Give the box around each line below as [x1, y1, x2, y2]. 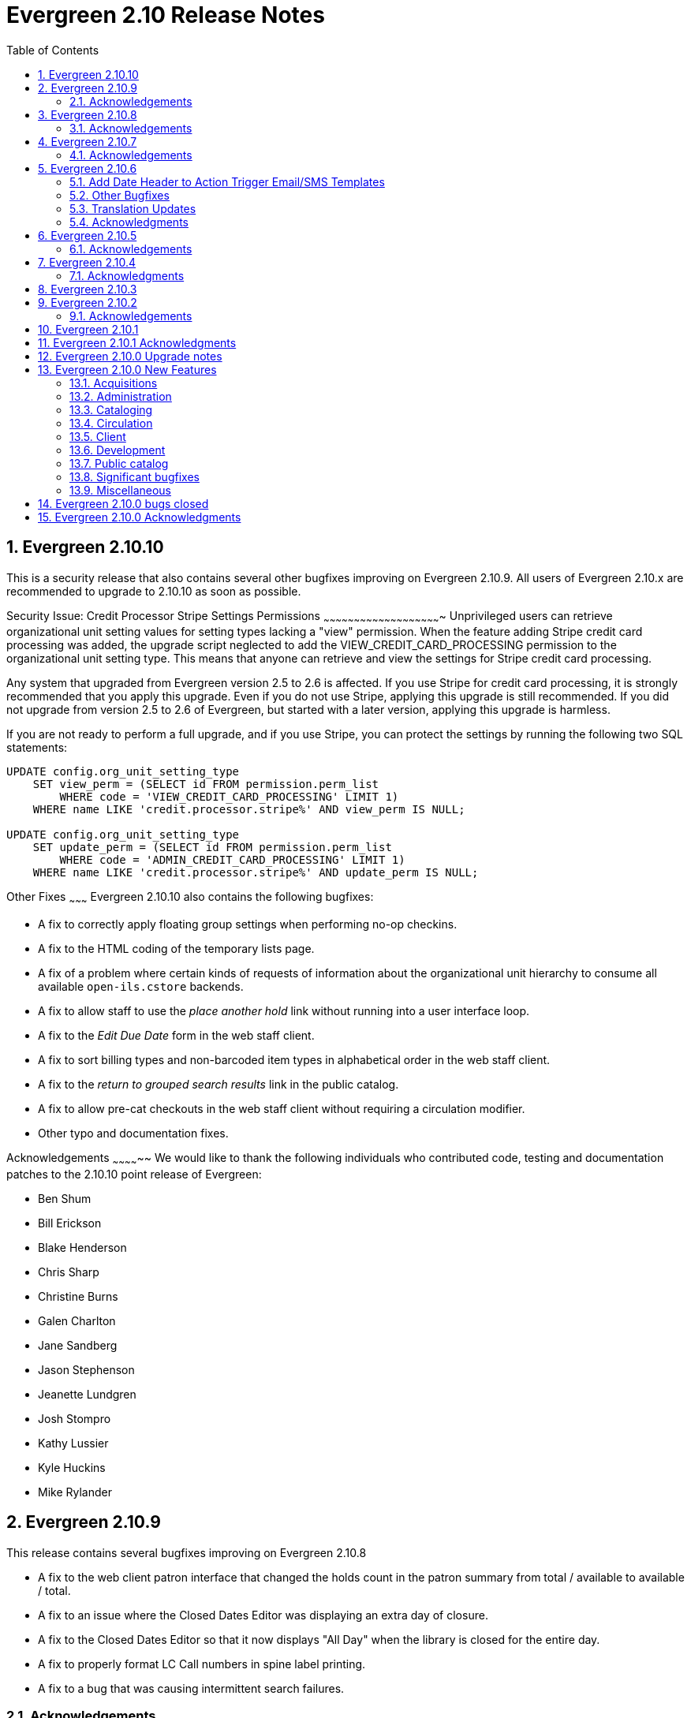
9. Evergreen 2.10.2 [38, 295, 137, 309]
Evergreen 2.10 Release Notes [6, 2, 325, 28]
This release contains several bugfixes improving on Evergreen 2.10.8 [6, 1545, 367, 1559]
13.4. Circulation [69, 416, 153, 430]
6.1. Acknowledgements [69, 241, 192, 256]
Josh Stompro [38, 1411, 111, 1425]
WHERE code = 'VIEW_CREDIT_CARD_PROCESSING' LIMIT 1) [59, 790, 399, 804]
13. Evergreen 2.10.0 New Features [38, 362, 217, 376]
